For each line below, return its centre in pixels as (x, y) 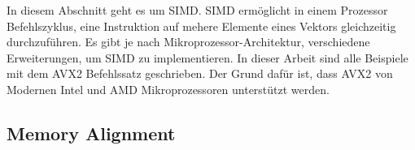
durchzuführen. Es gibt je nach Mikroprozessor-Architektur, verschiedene (188, 42)
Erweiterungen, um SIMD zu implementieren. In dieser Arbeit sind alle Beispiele (207, 57)
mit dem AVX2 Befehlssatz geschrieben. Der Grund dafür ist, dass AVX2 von (200, 73)
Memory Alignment (91, 133)
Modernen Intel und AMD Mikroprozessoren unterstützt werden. (168, 89)
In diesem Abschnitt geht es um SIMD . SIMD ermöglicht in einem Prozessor (197, 10)
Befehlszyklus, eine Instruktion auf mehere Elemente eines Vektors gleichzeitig (201, 26)
